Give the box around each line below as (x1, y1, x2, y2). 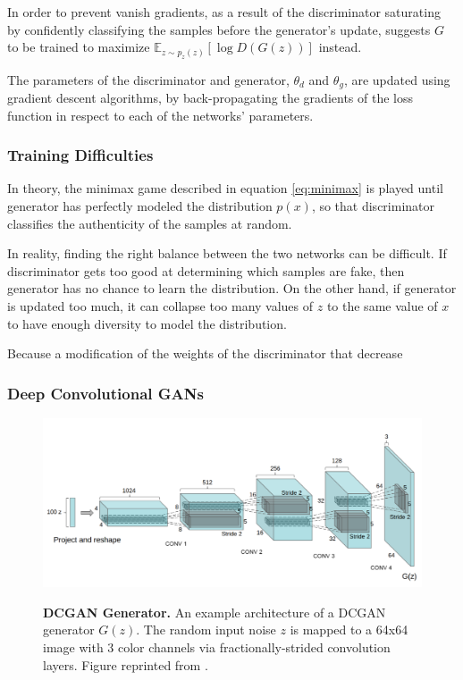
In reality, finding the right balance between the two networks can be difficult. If (7, 244, 447, 263)
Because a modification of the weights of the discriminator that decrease (7, 344, 403, 363)
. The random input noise (136, 620, 276, 639)
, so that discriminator (311, 197, 435, 215)
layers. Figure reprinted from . (43, 655, 208, 674)
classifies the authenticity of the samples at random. (7, 214, 292, 232)
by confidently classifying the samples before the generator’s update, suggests (7, 20, 431, 38)
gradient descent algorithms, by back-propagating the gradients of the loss (7, 88, 413, 107)
